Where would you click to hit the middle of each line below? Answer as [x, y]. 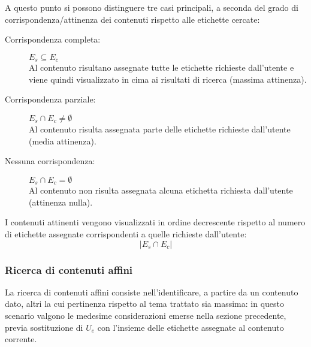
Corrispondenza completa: [53, 39]
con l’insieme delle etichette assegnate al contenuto [191, 327]
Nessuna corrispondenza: [50, 161]
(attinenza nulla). [61, 202]
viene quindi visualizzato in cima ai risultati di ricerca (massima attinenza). [168, 79]
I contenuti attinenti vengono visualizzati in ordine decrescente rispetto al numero [155, 222]
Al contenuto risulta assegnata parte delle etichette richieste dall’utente [160, 129]
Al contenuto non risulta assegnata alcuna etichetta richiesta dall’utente [161, 190]
